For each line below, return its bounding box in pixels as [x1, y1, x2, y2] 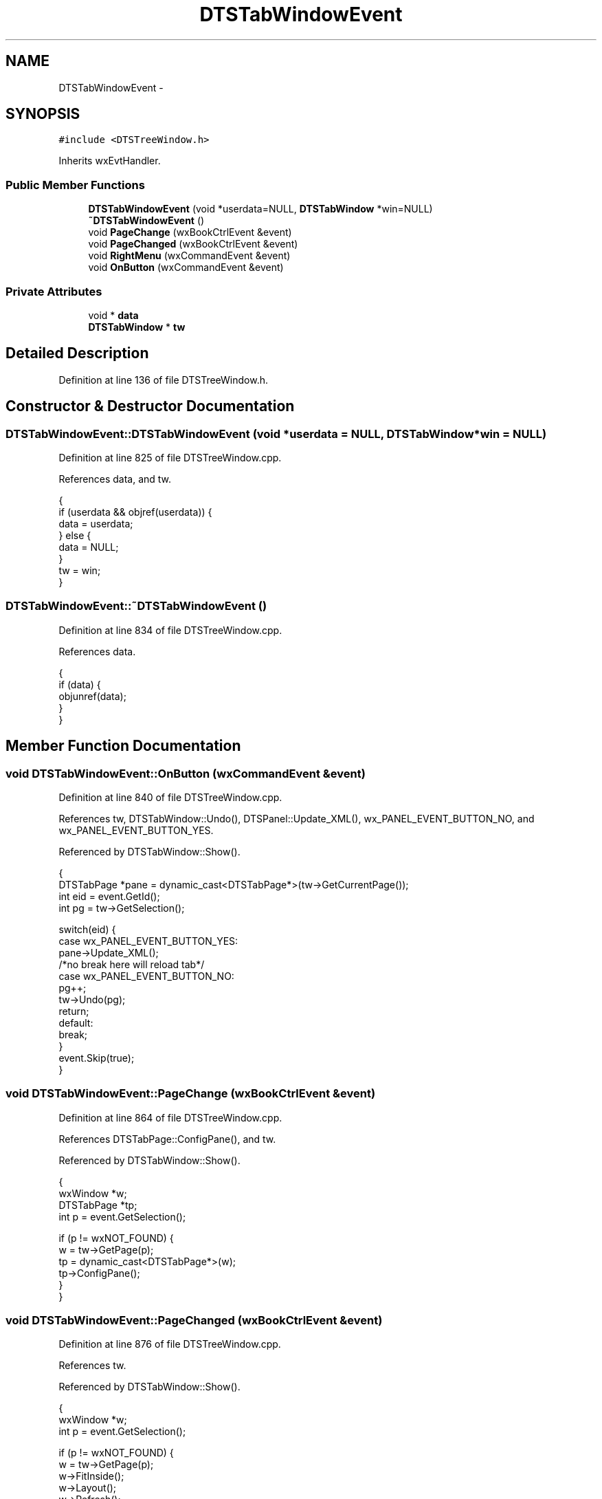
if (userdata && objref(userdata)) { [58, 506, 212, 518]
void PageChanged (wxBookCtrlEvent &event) [88, 238, 298, 250]
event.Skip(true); [58, 1051, 135, 1064]
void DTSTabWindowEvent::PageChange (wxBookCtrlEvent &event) [5, 1086, 376, 1101]
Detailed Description [5, 344, 149, 362]
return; [58, 1005, 89, 1017]
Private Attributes [5, 284, 102, 298]
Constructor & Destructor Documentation [5, 397, 295, 415]
